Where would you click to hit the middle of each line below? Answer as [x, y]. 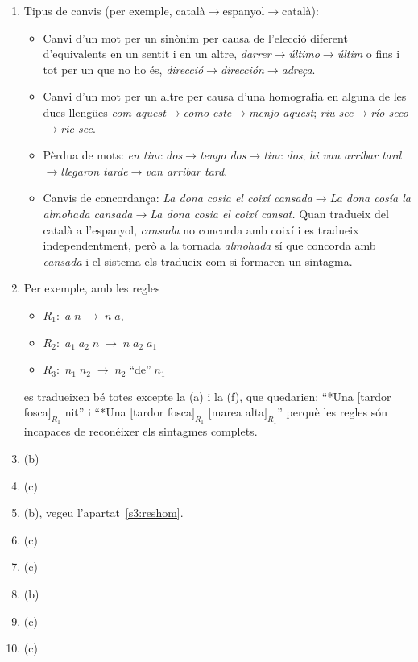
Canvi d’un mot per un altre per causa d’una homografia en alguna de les [225, 96]
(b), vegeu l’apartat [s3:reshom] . [103, 513]
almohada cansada [88, 213]
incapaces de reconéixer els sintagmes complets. [141, 431]
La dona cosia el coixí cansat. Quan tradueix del [269, 213]
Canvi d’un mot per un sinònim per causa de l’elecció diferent [195, 37]
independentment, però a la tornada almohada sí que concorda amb [209, 245]
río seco [389, 112]
